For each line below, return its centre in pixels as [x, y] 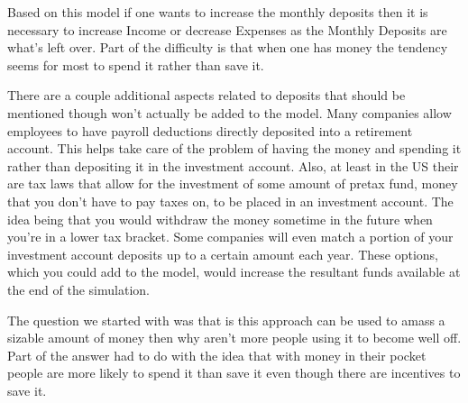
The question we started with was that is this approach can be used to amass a [226, 320]
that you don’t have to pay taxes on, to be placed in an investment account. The [230, 201]
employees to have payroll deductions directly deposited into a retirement [210, 130]
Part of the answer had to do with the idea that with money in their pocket [217, 355]
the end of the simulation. [78, 289]
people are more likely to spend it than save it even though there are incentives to [234, 373]
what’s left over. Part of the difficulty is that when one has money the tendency [228, 47]
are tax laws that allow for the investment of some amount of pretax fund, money [233, 183]
